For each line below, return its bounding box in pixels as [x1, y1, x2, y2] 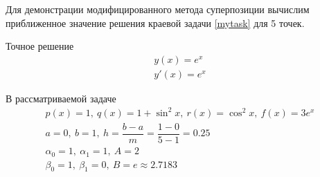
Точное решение [6, 39, 74, 53]
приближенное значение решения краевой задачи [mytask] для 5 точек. [6, 15, 305, 30]
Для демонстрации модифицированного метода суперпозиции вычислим [6, 2, 310, 16]
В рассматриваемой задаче [6, 91, 116, 105]
